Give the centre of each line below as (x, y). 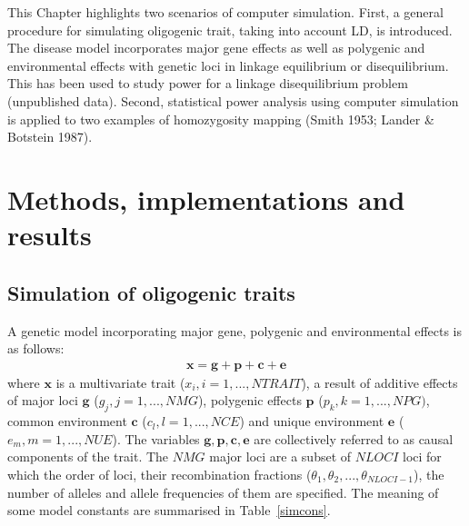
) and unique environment (312, 421)
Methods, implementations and (206, 198)
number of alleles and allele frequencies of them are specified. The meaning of (223, 492)
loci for (422, 457)
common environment (67, 421)
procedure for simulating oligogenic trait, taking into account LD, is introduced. (230, 30)
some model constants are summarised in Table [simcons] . (169, 510)
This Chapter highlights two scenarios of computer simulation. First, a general (225, 12)
